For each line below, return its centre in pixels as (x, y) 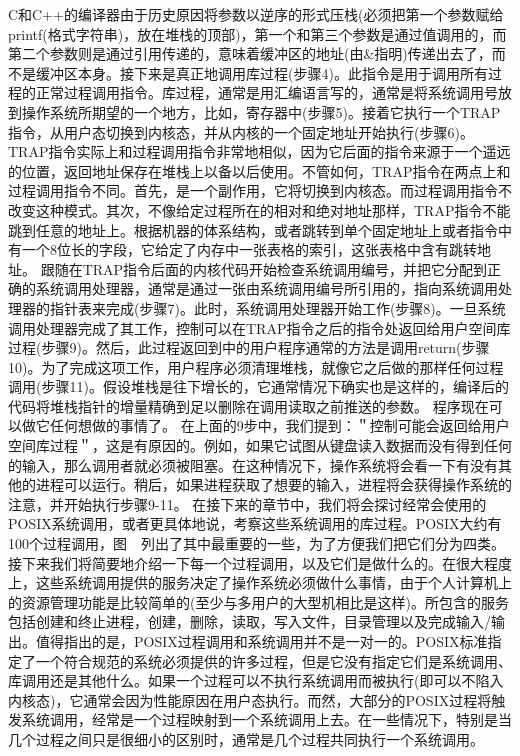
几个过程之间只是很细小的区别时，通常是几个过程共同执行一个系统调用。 (246, 738)
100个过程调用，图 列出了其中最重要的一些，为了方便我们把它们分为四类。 (256, 543)
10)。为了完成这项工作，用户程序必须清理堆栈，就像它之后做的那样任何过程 (256, 366)
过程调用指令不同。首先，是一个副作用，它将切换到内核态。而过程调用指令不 (260, 190)
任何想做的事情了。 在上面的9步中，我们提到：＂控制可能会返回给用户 (279, 425)
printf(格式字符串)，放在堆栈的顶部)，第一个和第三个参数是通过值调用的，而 (257, 33)
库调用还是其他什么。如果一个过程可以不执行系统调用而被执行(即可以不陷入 (256, 680)
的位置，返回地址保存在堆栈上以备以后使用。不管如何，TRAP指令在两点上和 (259, 170)
